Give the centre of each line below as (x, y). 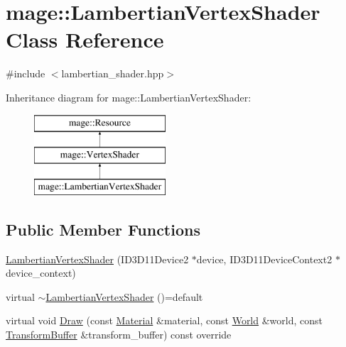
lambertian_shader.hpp (113, 73)
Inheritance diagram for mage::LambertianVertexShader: (129, 97)
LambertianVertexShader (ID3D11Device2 (97, 259)
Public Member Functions (103, 229)
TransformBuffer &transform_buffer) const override (119, 335)
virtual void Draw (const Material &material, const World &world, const (164, 320)
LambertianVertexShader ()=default (124, 296)
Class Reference (85, 39)
